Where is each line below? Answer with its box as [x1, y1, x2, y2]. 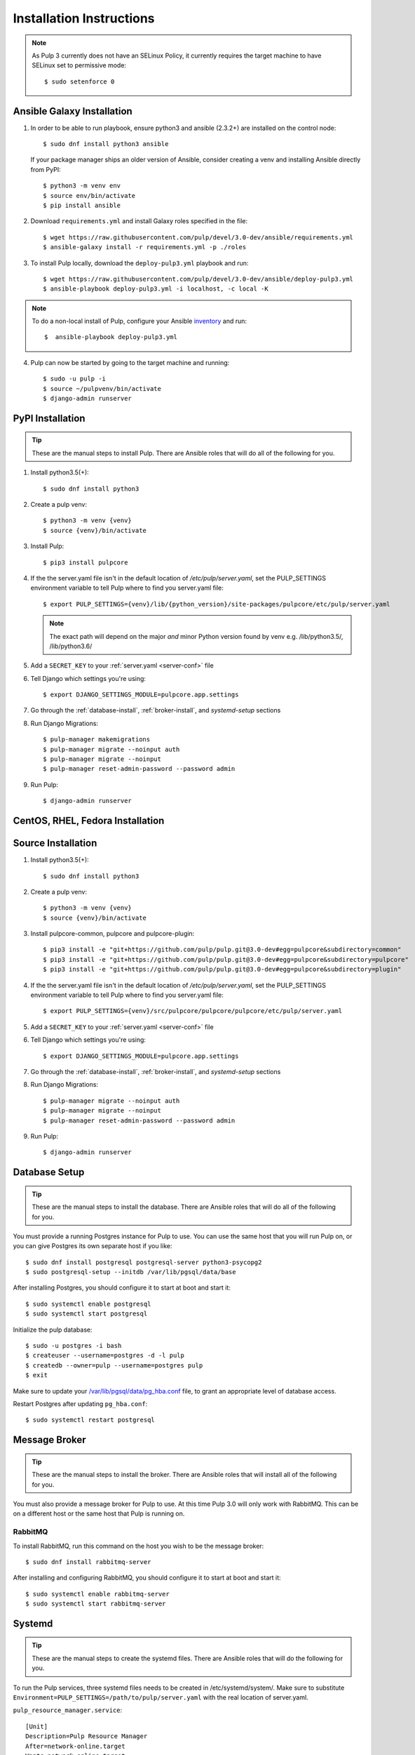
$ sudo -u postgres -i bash [25, 1342, 122, 1350]
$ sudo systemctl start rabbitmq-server [25, 1600, 166, 1608]
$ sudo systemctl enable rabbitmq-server [25, 1590, 170, 1598]
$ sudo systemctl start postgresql [25, 1310, 148, 1318]
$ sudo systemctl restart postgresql [25, 1416, 156, 1424]
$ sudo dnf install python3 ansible [43, 140, 169, 148]
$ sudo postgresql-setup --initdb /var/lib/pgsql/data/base [25, 1268, 236, 1276]
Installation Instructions [13, 11, 155, 26]
